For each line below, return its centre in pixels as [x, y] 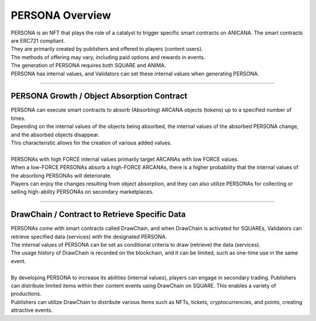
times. [18, 118]
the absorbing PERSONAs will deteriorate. [61, 175]
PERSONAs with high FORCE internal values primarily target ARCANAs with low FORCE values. [125, 159]
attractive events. [32, 310]
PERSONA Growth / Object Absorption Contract [99, 96]
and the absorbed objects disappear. [55, 134]
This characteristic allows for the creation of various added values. [91, 143]
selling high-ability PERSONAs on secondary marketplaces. [83, 192]
